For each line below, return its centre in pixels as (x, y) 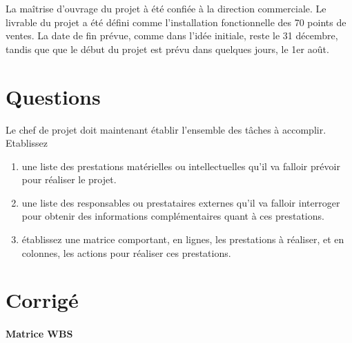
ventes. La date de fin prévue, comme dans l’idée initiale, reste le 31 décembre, (172, 35)
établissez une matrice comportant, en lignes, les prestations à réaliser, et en (183, 239)
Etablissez (27, 143)
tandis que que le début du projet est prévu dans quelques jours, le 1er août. (167, 49)
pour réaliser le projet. (69, 179)
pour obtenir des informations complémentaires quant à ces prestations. (173, 216)
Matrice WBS (39, 334)
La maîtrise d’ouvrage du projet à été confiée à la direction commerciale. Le (166, 8)
